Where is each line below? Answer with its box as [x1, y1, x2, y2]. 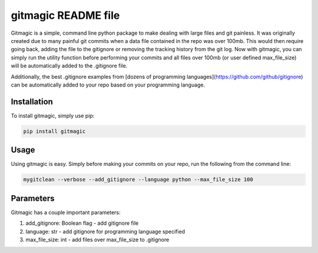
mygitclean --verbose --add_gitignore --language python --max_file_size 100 [23, 177, 253, 183]
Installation [11, 96, 53, 106]
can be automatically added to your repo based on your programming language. [11, 81, 206, 88]
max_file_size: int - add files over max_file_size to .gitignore [25, 236, 170, 243]
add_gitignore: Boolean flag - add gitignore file [25, 219, 139, 227]
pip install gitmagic [23, 128, 86, 135]
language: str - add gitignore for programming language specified [25, 228, 185, 235]
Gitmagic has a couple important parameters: [11, 209, 121, 216]
